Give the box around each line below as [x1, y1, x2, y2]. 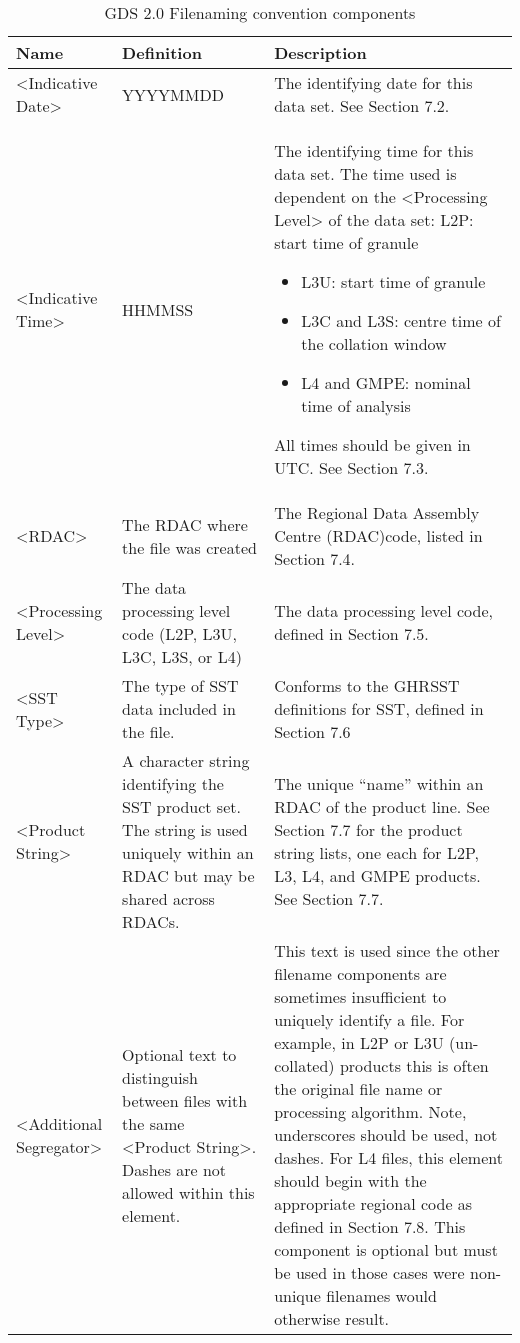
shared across [122, 887, 215, 910]
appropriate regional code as [274, 1192, 473, 1215]
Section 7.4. [274, 547, 356, 570]
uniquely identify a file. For [274, 1008, 465, 1031]
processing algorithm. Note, [274, 1100, 467, 1123]
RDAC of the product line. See [274, 795, 490, 818]
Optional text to [122, 1042, 237, 1066]
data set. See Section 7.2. [274, 94, 450, 117]
